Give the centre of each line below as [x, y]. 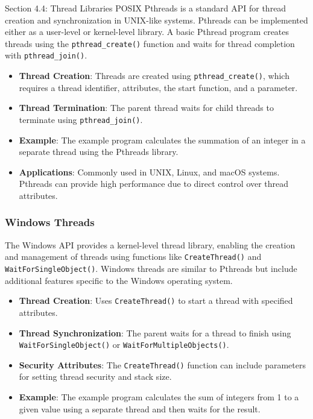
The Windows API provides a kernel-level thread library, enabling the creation [150, 244]
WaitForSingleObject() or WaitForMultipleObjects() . [124, 345]
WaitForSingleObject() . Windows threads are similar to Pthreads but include [151, 269]
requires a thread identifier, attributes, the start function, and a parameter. [158, 87]
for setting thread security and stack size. [95, 376]
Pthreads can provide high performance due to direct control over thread [154, 184]
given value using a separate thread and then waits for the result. [140, 408]
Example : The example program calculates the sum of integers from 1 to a [159, 397]
